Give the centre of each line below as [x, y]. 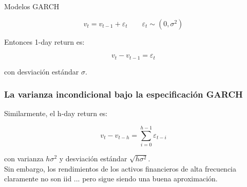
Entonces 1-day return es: [44, 41]
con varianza [24, 158]
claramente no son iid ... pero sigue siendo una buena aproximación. [111, 179]
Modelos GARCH [32, 6]
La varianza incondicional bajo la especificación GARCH [123, 94]
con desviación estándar [42, 71]
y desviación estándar [93, 158]
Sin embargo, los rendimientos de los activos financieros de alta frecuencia [120, 168]
